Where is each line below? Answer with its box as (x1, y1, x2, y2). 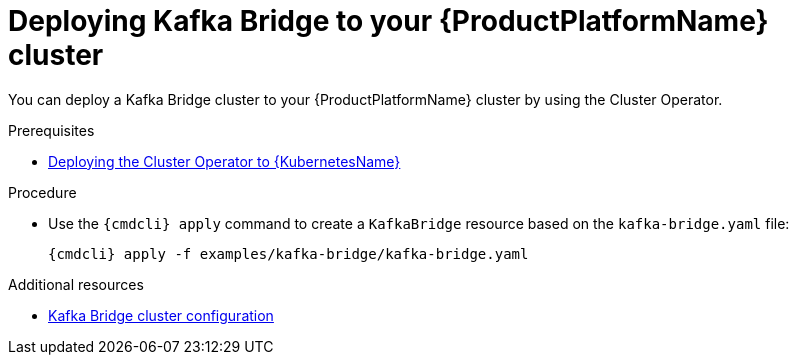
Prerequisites (8, 121, 95, 139)
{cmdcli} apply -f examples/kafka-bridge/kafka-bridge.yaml (48, 245, 529, 262)
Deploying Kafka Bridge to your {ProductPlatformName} (8, 4, 769, 38)
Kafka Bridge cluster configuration (48, 306, 274, 324)
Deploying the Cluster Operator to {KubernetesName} (48, 152, 401, 170)
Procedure (8, 183, 77, 201)
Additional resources (8, 275, 144, 293)
